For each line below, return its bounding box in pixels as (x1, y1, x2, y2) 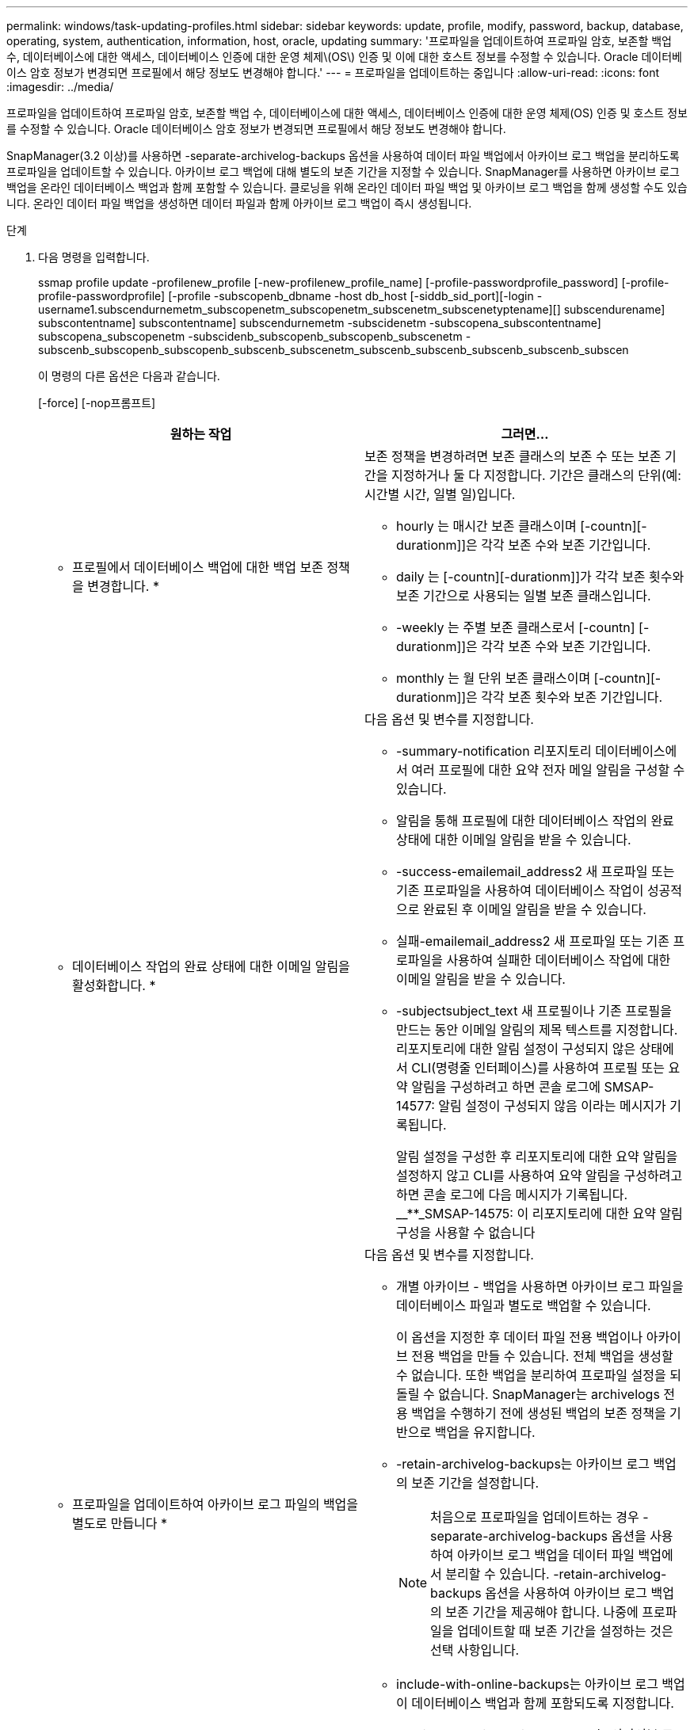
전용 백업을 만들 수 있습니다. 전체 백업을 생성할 (411, 1348, 673, 1364)
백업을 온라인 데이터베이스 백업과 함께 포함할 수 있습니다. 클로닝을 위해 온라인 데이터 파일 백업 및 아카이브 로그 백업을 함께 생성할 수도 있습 (6, 181, 688, 194)
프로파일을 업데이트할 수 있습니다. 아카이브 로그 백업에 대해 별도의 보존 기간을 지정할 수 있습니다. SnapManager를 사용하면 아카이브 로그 (6, 165, 680, 178)
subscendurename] (563, 303, 665, 316)
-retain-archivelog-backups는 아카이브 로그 (396, 1456, 650, 1472)
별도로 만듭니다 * (72, 1515, 168, 1531)
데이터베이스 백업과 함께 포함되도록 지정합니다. (411, 1695, 674, 1711)
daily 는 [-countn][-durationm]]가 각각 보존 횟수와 (396, 569, 684, 585)
